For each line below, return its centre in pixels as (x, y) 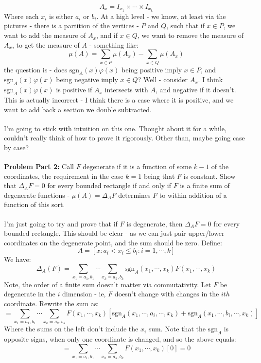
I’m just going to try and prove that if (61, 223)
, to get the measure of (46, 44)
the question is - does (36, 69)
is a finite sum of (205, 185)
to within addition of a (193, 195)
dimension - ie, (84, 294)
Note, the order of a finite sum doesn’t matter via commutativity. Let (108, 284)
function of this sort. (35, 204)
